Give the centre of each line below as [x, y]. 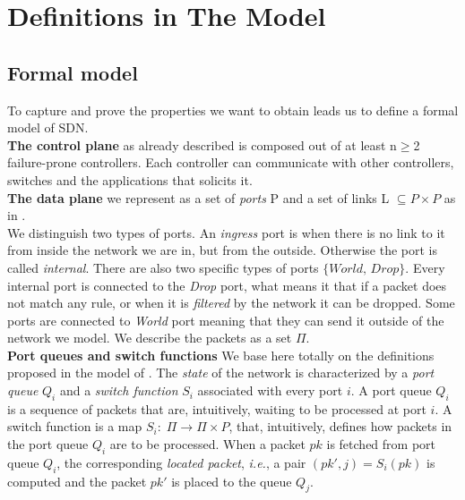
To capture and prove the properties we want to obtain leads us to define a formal [233, 110]
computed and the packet [77, 481]
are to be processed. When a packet [207, 444]
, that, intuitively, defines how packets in [340, 426]
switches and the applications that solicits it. [130, 179]
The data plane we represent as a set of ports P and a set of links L [198, 197]
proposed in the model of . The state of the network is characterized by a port [221, 373]
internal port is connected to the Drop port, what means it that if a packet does [227, 285]
